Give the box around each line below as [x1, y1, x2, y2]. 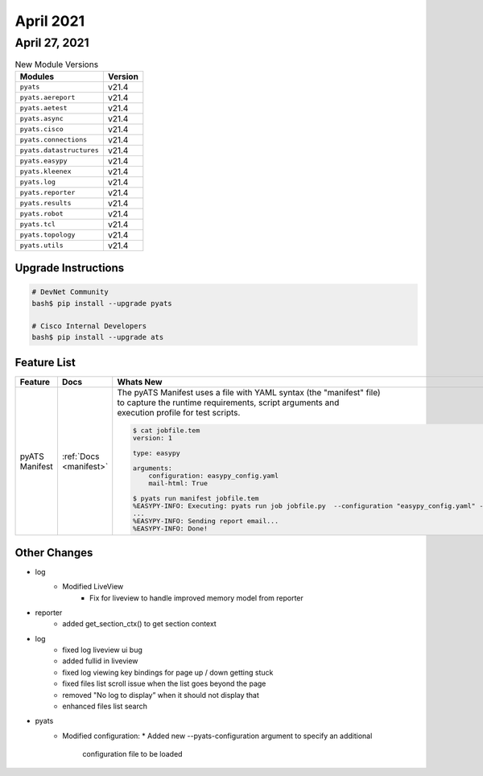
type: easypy [132, 449, 180, 458]
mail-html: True [148, 479, 208, 488]
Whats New [117, 377, 163, 388]
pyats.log [19, 178, 56, 187]
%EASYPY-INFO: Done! [132, 524, 208, 533]
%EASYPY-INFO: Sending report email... [132, 517, 279, 526]
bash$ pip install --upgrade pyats [31, 299, 172, 308]
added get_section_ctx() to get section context [62, 619, 217, 629]
